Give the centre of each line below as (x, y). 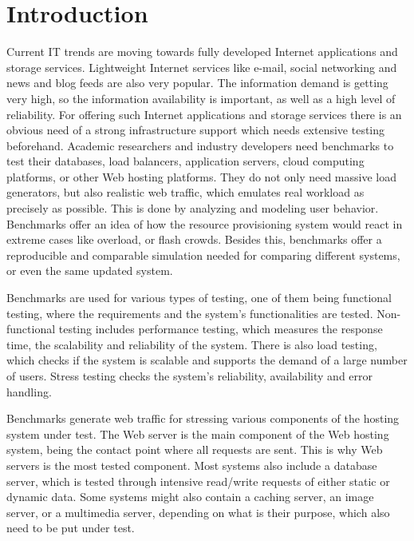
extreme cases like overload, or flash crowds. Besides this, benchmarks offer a (194, 239)
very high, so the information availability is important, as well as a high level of (201, 98)
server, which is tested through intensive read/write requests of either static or (198, 481)
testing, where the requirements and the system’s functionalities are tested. (190, 313)
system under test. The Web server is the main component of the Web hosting (198, 434)
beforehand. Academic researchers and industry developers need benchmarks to (200, 145)
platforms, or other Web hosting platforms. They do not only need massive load (202, 176)
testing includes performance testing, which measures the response (221, 329)
